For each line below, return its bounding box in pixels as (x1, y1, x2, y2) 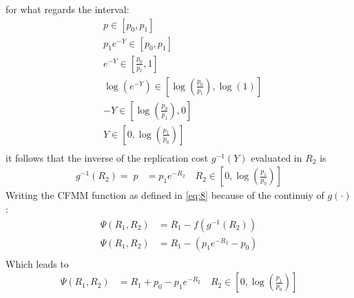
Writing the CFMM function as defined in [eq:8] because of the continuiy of (6, 188, 324, 202)
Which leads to (6, 256, 69, 270)
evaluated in (251, 150, 302, 164)
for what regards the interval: (6, 2, 129, 16)
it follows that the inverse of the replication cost (6, 150, 209, 164)
